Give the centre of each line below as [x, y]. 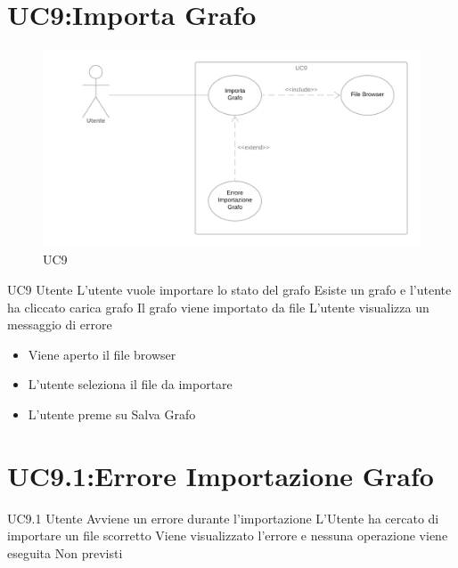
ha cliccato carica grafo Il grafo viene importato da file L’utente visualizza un [218, 307]
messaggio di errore [60, 325]
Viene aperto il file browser [102, 354]
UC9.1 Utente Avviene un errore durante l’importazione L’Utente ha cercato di [223, 518]
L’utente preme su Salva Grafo [112, 414]
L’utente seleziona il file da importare [130, 384]
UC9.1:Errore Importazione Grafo [221, 475]
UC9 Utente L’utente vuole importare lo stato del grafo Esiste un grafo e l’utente [229, 290]
